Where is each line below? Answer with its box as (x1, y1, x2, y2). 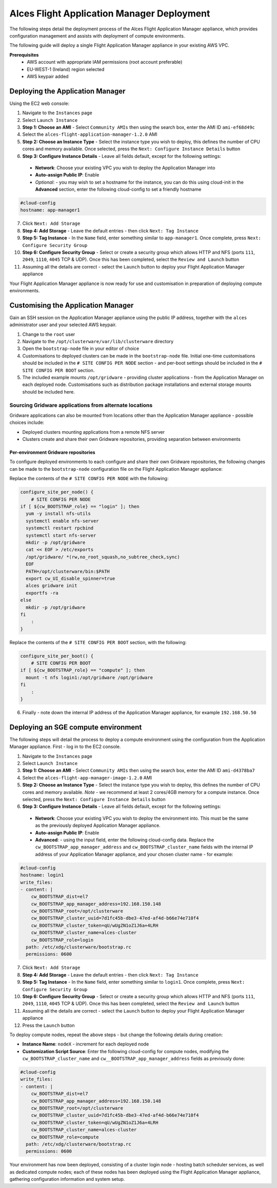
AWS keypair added (27, 73, 69, 79)
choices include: (9, 419, 45, 425)
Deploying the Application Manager (9, 86, 126, 95)
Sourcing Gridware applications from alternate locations (9, 401, 153, 409)
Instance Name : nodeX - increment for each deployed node (22, 1041, 149, 1047)
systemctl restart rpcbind (26, 525, 94, 531)
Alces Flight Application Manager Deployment (9, 8, 210, 19)
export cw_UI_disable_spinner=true (26, 575, 115, 581)
